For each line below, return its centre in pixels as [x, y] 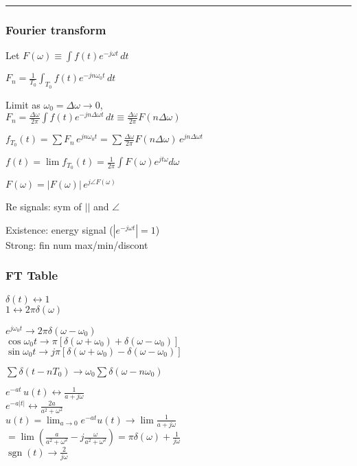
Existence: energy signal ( [59, 229]
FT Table [32, 275]
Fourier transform [56, 29]
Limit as [23, 104]
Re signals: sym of [44, 207]
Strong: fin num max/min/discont [77, 244]
